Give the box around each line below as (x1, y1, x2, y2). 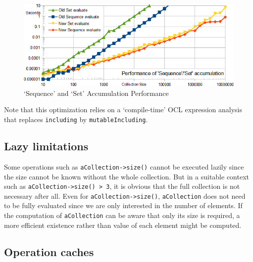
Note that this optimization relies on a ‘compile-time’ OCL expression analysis (4, 104, 242, 115)
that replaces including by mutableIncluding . (4, 114, 148, 125)
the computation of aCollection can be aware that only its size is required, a (4, 210, 240, 220)
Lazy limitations (4, 138, 89, 154)
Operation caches (4, 244, 94, 259)
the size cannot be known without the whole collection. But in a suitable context (4, 171, 249, 181)
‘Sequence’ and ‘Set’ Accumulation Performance (24, 87, 169, 98)
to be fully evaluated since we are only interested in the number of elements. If (4, 200, 243, 211)
